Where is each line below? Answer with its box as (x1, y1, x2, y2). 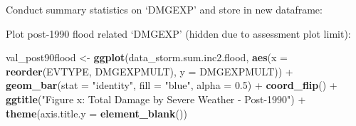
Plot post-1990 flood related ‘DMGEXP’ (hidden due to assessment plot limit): (6, 26, 351, 41)
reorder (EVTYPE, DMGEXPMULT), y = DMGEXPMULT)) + (6, 63, 293, 78)
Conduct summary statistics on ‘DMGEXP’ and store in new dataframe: (6, 2, 323, 16)
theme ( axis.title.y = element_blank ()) (6, 105, 187, 120)
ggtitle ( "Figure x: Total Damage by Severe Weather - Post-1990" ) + (6, 91, 306, 106)
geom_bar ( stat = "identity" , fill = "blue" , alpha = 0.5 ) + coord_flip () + (6, 78, 337, 93)
